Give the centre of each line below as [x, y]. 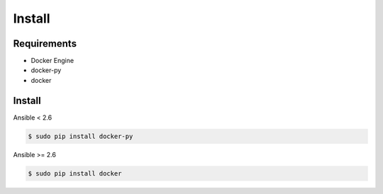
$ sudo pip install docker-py [81, 136]
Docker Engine [52, 61]
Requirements [45, 44]
